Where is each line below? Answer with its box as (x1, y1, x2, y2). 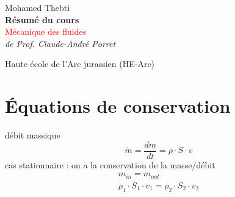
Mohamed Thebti (5, 1, 70, 13)
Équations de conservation (5, 93, 231, 118)
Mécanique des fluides (5, 25, 87, 38)
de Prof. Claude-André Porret (5, 37, 116, 49)
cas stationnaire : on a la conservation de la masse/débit (5, 158, 215, 171)
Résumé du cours (5, 13, 79, 26)
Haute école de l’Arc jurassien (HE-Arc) (5, 57, 155, 70)
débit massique (5, 129, 60, 141)
